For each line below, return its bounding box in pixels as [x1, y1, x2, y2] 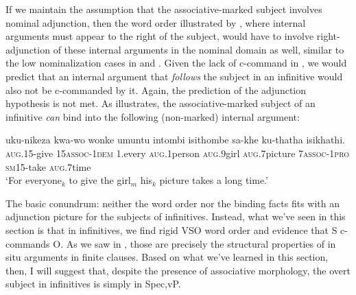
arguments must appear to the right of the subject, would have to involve [5, 29, 314, 43]
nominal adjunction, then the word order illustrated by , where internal [5, 15, 306, 29]
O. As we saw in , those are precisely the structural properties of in [53, 236, 336, 250]
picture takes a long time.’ [159, 173, 268, 187]
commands [5, 236, 50, 250]
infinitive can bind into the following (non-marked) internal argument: [5, 109, 300, 123]
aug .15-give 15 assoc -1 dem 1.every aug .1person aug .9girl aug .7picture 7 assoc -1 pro [5, 145, 350, 160]
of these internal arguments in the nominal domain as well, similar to [53, 42, 344, 56]
